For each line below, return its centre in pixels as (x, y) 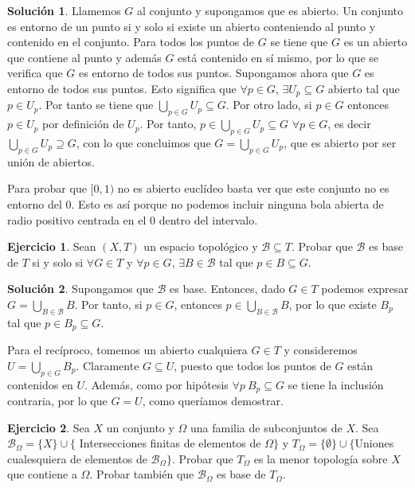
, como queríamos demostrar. (213, 401)
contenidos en (40, 384)
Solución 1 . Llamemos (64, 10)
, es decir (349, 124)
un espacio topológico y (201, 246)
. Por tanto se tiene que (96, 105)
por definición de (83, 124)
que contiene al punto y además (84, 57)
